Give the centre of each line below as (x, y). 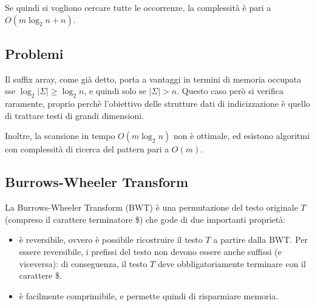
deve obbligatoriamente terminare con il (232, 263)
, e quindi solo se (115, 91)
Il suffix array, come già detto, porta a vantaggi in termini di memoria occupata (153, 79)
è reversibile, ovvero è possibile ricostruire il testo (111, 240)
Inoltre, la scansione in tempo (60, 136)
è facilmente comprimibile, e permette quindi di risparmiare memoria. (149, 295)
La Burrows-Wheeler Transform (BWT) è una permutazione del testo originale (151, 207)
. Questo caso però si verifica (230, 91)
